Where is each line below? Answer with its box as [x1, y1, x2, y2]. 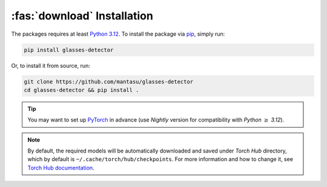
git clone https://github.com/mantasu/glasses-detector [24, 78, 194, 85]
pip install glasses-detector [24, 46, 114, 53]
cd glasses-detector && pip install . [24, 87, 139, 93]
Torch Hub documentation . [27, 164, 94, 171]
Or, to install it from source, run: [11, 62, 90, 69]
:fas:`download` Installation [11, 9, 154, 22]
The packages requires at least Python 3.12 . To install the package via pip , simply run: [11, 30, 225, 38]
